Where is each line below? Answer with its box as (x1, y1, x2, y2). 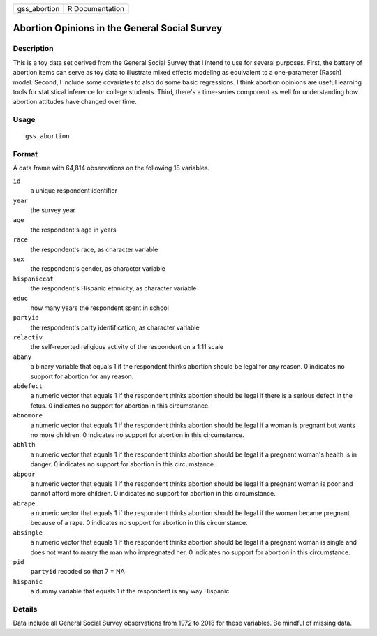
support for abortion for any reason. (30, 372, 134, 380)
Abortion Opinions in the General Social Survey (13, 22, 223, 34)
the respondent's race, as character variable (30, 245, 158, 253)
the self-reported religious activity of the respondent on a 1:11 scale (30, 343, 223, 351)
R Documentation (67, 4, 125, 13)
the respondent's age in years (30, 225, 117, 234)
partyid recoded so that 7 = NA (30, 568, 126, 576)
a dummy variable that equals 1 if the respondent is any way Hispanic (30, 587, 230, 596)
